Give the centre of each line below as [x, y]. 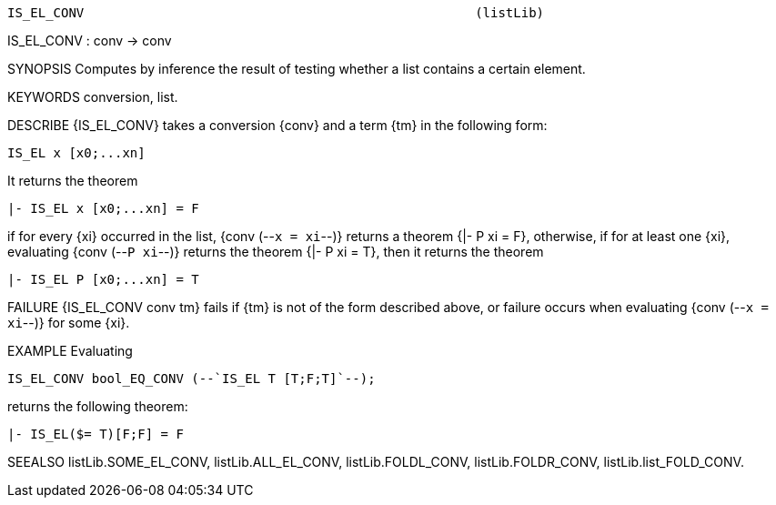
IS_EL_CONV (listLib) [276, 13]
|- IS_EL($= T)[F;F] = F [96, 434]
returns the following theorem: [98, 406]
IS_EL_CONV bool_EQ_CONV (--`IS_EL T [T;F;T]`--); [191, 379]
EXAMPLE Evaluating [70, 351]
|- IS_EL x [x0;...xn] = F [103, 208]
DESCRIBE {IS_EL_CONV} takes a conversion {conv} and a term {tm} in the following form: [277, 125]
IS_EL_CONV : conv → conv [90, 40]
